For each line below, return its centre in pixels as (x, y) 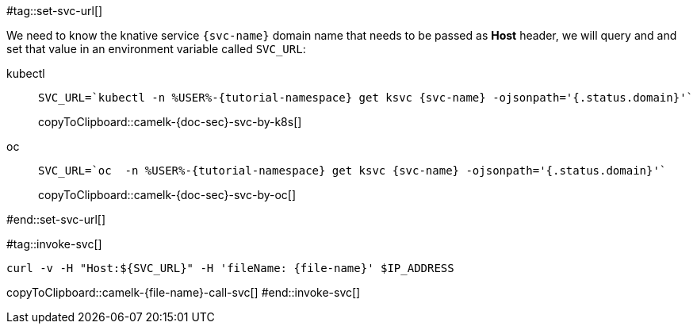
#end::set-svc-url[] (56, 219)
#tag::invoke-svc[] (54, 244)
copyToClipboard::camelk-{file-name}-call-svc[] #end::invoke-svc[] (184, 292)
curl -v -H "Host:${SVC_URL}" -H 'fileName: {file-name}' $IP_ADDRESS (230, 268)
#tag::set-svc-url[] (55, 11)
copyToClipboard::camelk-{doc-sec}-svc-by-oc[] (167, 195)
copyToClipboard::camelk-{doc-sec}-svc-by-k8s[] (170, 122)
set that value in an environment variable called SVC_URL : (156, 49)
